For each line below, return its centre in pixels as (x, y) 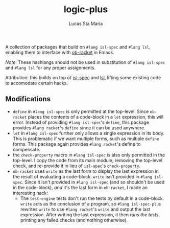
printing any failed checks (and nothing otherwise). (74, 220)
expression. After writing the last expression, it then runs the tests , (90, 214)
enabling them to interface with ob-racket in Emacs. (60, 52)
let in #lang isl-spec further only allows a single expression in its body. (89, 133)
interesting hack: (30, 193)
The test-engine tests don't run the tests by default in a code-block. (92, 198)
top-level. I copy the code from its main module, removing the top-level (87, 160)
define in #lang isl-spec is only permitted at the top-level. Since (81, 111)
